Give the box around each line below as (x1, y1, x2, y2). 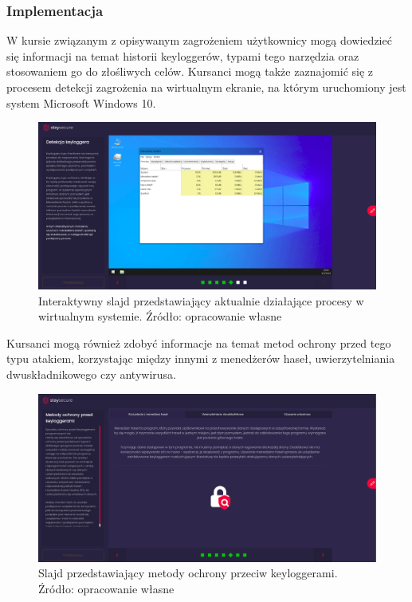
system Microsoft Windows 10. (6, 94, 156, 111)
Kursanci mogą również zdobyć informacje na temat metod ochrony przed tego (6, 334, 391, 351)
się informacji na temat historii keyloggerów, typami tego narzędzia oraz (6, 47, 359, 64)
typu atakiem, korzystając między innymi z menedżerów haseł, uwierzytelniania (6, 350, 395, 367)
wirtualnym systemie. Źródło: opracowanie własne (38, 308, 282, 325)
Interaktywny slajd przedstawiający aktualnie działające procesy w (38, 292, 364, 309)
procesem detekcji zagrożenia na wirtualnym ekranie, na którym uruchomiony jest (6, 79, 406, 95)
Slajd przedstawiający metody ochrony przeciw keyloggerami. (38, 565, 338, 581)
